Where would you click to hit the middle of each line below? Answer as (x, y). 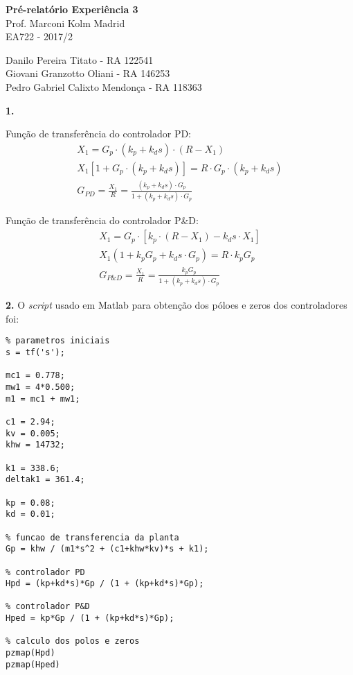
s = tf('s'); (35, 353)
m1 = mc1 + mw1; (43, 399)
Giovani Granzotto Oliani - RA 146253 (88, 73)
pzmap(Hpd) (30, 653)
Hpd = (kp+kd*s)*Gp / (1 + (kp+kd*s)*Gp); (105, 584)
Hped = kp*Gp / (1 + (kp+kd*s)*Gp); (90, 618)
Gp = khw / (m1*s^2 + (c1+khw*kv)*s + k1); (107, 549)
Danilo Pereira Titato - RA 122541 (80, 59)
